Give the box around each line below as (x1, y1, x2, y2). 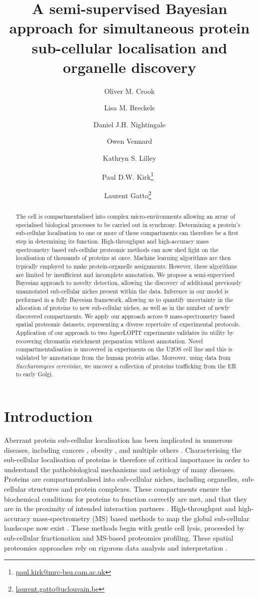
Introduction (4, 406, 93, 426)
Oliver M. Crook (104, 85, 155, 96)
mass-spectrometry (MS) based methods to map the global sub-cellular (32, 513, 250, 523)
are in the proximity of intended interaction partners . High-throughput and (4, 503, 236, 514)
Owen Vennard (107, 136, 152, 146)
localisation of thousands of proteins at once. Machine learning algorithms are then (15, 254, 231, 262)
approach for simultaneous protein (9, 17, 250, 38)
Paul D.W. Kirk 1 (102, 170, 154, 182)
